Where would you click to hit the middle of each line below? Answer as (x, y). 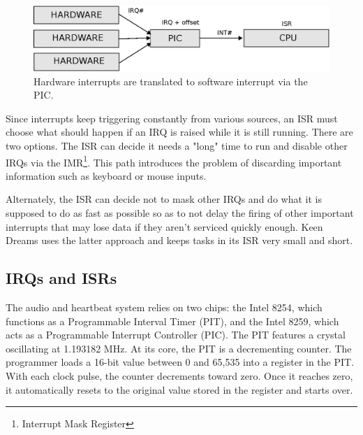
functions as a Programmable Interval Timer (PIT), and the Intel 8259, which (172, 321)
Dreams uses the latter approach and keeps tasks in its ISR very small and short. (179, 240)
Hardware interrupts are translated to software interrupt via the (171, 81)
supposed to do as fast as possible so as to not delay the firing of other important (180, 212)
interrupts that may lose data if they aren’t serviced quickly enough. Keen (164, 226)
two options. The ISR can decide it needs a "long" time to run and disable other (177, 145)
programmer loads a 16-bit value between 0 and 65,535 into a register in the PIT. (180, 362)
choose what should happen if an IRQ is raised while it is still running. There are (179, 132)
